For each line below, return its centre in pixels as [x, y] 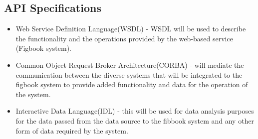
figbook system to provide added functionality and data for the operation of [132, 84]
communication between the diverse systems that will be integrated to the [129, 74]
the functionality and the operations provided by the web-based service [124, 38]
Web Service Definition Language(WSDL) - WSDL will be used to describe [131, 29]
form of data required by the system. [72, 130]
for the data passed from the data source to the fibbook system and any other [135, 120]
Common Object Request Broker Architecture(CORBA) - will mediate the [130, 65]
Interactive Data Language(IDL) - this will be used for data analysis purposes [135, 111]
